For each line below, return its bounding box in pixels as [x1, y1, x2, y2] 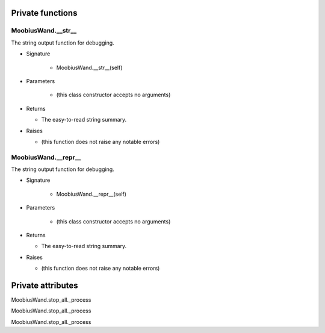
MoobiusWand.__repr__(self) [56, 190, 126, 198]
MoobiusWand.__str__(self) [56, 64, 123, 71]
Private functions [11, 8, 78, 18]
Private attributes [11, 280, 78, 290]
